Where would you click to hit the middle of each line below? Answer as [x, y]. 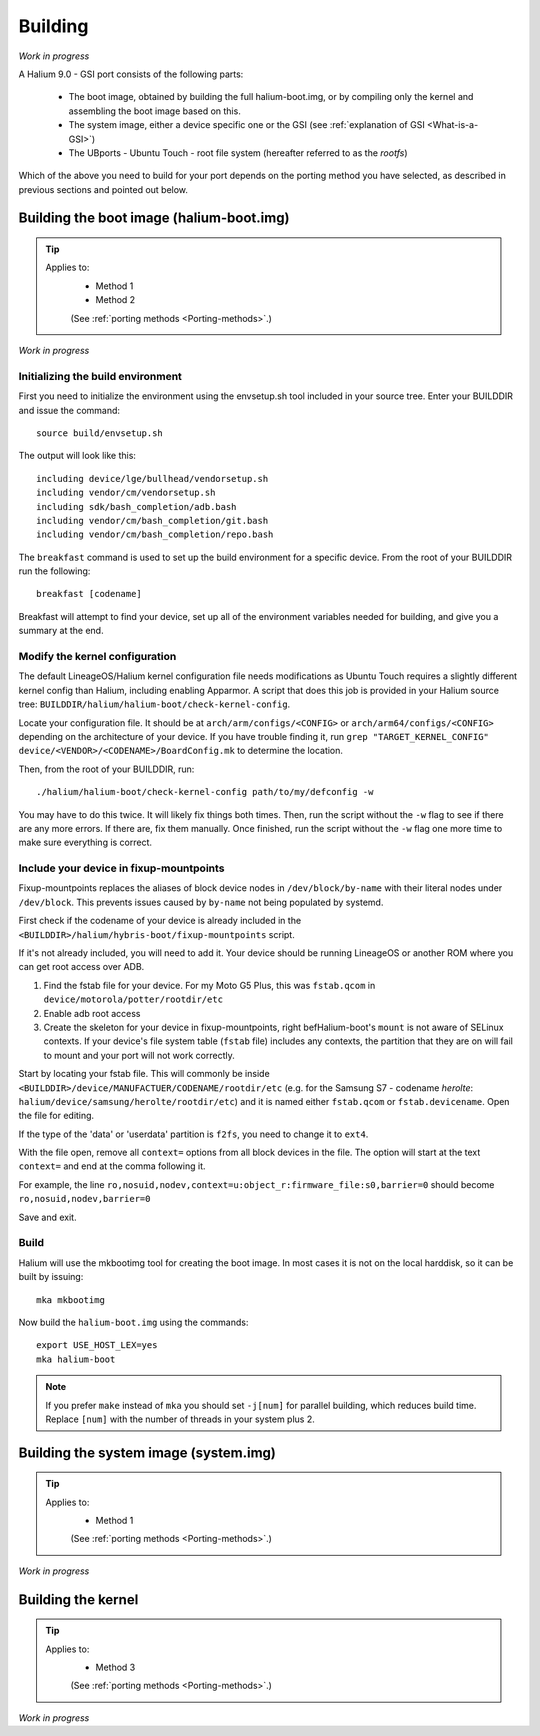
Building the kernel [78, 1599]
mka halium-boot [76, 1359]
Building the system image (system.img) [147, 1452]
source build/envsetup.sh [100, 433]
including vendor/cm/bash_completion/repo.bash [155, 534]
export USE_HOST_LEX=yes [97, 1345]
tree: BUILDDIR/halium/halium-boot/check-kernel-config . [154, 704]
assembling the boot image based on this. [155, 111]
